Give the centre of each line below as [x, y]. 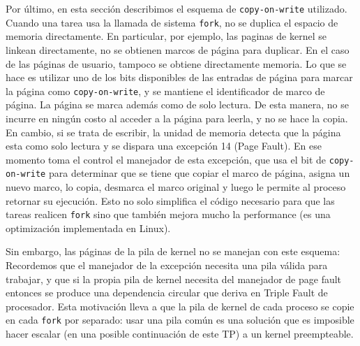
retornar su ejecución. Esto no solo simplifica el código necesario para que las [170, 200]
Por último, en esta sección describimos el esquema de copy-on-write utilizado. [177, 8]
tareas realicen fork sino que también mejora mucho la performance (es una [168, 214]
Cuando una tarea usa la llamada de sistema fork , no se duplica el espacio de [172, 22]
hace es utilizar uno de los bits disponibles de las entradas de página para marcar [179, 77]
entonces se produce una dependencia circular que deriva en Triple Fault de [167, 293]
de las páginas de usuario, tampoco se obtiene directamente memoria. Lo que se [176, 63]
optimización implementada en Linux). [88, 228]
